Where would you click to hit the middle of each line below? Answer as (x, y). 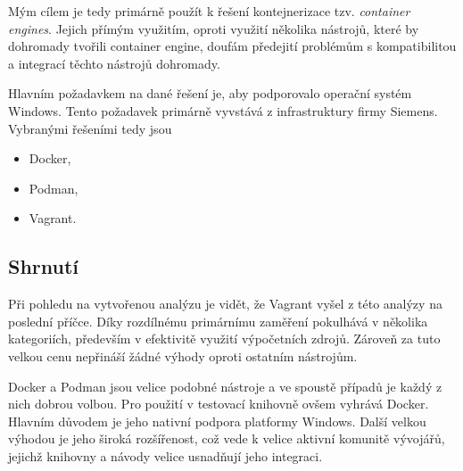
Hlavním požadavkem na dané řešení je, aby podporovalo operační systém (210, 93)
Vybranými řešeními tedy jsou (90, 128)
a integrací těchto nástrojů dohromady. (114, 63)
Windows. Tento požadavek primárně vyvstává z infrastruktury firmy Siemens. (223, 110)
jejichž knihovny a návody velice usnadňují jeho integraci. (165, 455)
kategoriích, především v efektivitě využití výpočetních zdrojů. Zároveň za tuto (224, 339)
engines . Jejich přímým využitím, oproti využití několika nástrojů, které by (214, 28)
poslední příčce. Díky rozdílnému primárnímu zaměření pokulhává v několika (218, 321)
